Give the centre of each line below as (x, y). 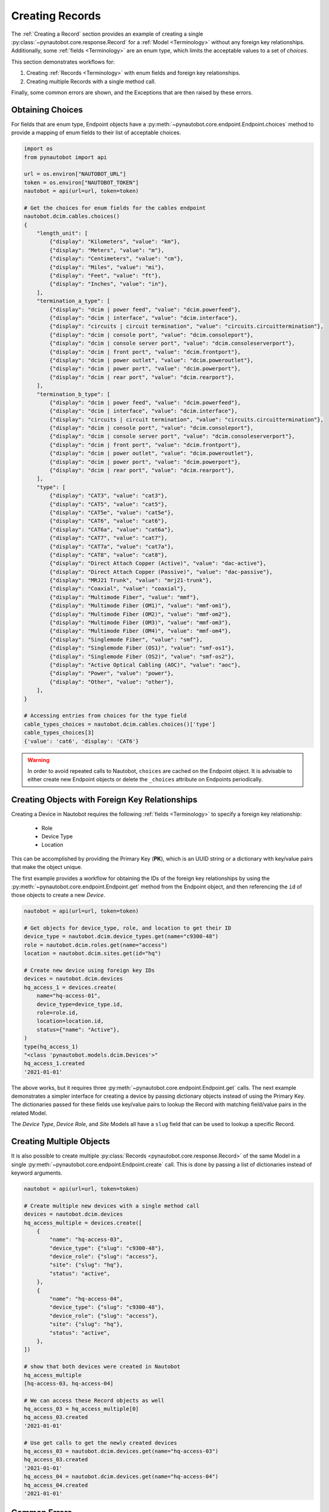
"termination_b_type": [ (73, 394)
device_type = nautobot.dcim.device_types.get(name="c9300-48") (121, 937)
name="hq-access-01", (69, 996)
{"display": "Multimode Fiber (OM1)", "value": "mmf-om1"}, (140, 606)
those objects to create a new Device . (58, 895)
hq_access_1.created (54, 1064)
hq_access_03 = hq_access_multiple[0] (81, 1409)
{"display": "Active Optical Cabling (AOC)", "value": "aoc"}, (145, 665)
